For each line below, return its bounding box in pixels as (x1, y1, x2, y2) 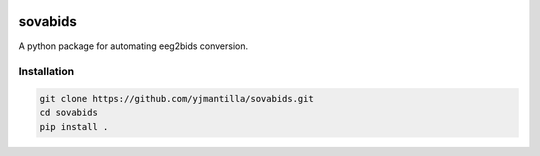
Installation (18, 65, 75, 79)
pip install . (39, 121, 109, 132)
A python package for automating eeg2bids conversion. (18, 40, 249, 52)
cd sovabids (39, 107, 99, 119)
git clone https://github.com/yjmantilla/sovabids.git (39, 93, 314, 105)
